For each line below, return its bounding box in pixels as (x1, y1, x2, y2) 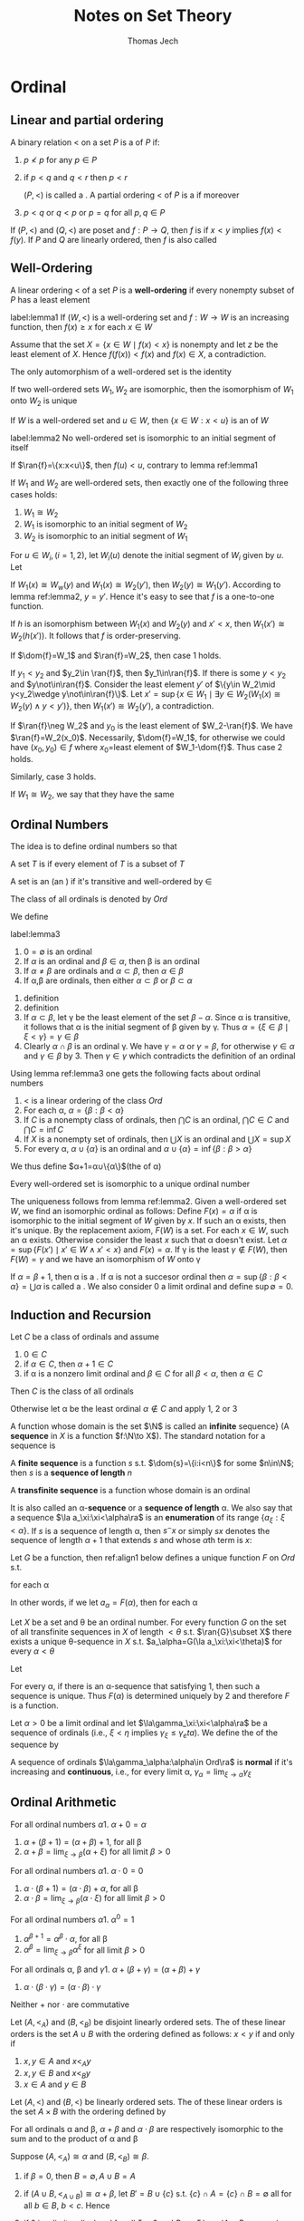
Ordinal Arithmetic (10, 1795, 117, 1811)
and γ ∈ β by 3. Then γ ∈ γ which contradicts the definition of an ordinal (23, 1050, 296, 1061)
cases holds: (10, 488, 58, 499)
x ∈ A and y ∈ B (23, 2079, 87, 2090)
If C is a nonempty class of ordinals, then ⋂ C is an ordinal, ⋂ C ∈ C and (23, 1115, 290, 1125)
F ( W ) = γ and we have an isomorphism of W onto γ (10, 1254, 202, 1265)
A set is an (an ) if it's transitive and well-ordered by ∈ (10, 876, 213, 887)
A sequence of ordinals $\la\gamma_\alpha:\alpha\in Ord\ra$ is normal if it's (10, 1756, 293, 1767)
